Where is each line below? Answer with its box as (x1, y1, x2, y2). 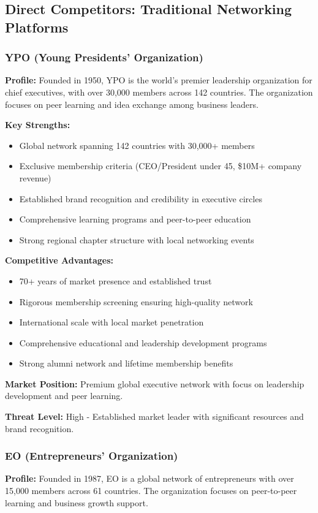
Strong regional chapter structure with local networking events (19, 233, 254, 246)
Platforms (5, 17, 69, 36)
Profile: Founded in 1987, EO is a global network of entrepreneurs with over (5, 472, 294, 485)
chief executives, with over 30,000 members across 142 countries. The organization (5, 85, 313, 98)
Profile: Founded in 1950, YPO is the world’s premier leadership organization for (5, 74, 312, 86)
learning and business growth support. (5, 496, 148, 509)
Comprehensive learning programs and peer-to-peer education (19, 213, 251, 226)
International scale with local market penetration (19, 316, 204, 329)
